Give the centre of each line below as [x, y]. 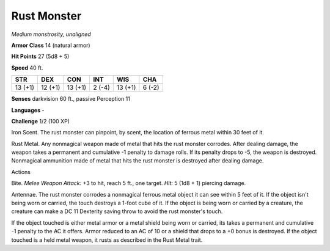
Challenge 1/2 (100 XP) [41, 121]
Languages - [28, 110]
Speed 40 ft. [27, 68]
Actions [21, 172]
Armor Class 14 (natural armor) [51, 45]
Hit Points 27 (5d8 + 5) [40, 56]
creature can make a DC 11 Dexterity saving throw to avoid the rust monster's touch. [117, 211]
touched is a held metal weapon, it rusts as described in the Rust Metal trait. [107, 240]
